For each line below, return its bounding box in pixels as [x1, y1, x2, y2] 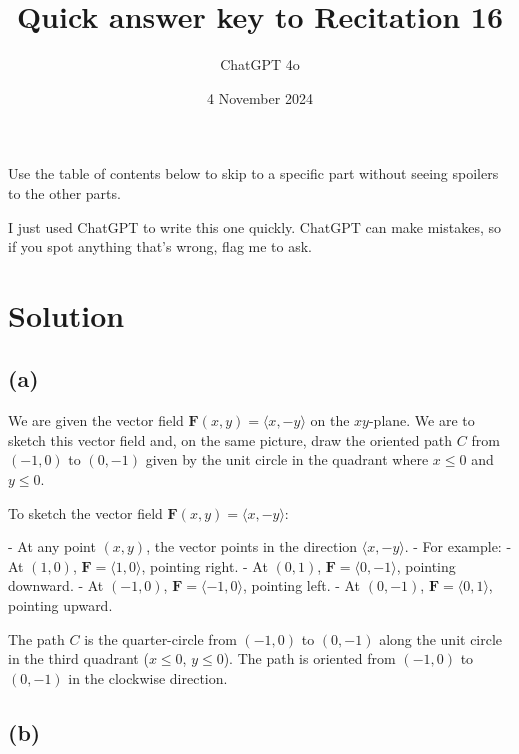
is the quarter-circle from [84, 628, 237, 649]
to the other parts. [8, 182, 121, 203]
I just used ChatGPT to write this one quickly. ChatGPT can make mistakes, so [8, 216, 501, 237]
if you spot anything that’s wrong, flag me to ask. [8, 236, 313, 257]
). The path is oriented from [223, 648, 396, 669]
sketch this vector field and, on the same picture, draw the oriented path [8, 429, 453, 450]
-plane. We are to [368, 410, 475, 431]
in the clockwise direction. [68, 667, 228, 688]
